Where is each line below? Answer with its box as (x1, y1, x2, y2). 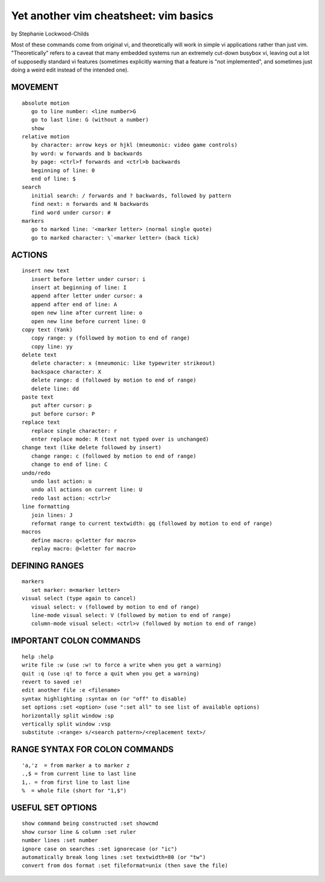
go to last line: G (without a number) (31, 116, 149, 123)
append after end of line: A (31, 301, 117, 308)
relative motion (22, 133, 70, 140)
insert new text (22, 267, 70, 274)
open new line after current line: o (31, 309, 143, 316)
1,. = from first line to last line (22, 778, 130, 786)
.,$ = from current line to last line (22, 771, 137, 777)
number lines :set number (22, 837, 99, 844)
